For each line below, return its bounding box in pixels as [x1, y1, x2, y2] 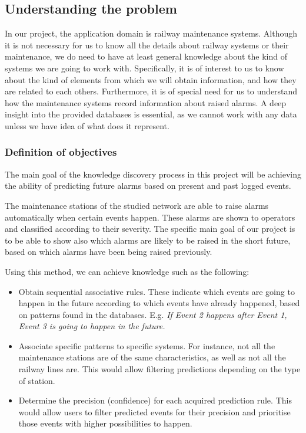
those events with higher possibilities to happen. [18, 417, 192, 429]
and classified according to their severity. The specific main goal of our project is [5, 222, 295, 235]
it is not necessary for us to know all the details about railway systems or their [5, 38, 289, 51]
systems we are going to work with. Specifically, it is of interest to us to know [5, 61, 284, 74]
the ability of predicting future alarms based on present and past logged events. [5, 179, 291, 192]
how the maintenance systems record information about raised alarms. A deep [5, 96, 287, 109]
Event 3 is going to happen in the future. [18, 320, 165, 332]
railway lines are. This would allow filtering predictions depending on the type [18, 363, 301, 375]
